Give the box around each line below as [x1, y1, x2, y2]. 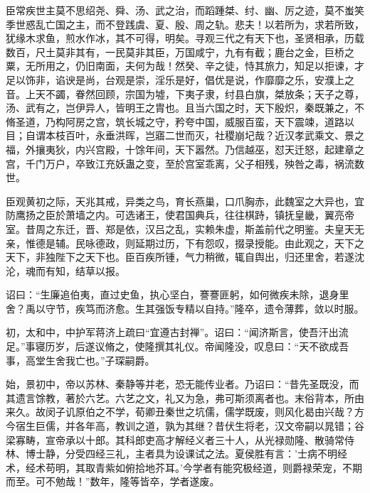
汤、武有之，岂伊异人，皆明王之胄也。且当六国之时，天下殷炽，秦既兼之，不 [6, 100, 364, 115]
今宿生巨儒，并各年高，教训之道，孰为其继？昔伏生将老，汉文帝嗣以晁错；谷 [6, 418, 364, 433]
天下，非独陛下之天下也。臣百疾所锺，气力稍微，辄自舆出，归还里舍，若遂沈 [6, 249, 364, 264]
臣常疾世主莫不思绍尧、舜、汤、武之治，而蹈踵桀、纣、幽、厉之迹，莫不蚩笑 [6, 3, 364, 17]
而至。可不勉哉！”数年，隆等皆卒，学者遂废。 [6, 474, 220, 489]
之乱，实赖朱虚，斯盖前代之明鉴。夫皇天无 [164, 221, 364, 236]
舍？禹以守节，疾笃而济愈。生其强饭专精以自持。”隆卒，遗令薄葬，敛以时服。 [6, 300, 364, 315]
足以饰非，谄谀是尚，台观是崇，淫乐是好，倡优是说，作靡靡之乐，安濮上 [6, 72, 344, 87]
